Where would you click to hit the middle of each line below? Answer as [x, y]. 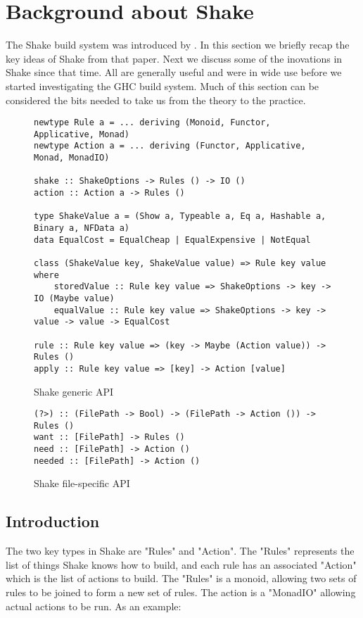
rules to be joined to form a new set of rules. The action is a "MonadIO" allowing [181, 592]
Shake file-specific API [82, 483]
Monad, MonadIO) [72, 158]
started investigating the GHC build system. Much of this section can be [163, 86]
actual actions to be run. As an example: [94, 606]
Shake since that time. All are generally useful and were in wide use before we [174, 72]
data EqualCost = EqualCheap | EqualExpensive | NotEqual [172, 240]
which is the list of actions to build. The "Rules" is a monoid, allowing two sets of [181, 578]
